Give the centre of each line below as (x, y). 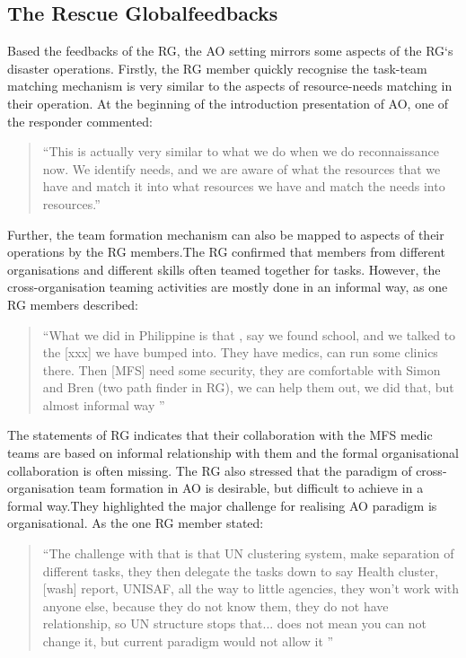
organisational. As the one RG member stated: (136, 523)
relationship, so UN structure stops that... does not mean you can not (234, 623)
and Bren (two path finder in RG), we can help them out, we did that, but (248, 387)
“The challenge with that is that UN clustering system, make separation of (248, 553)
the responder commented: (80, 121)
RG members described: (73, 304)
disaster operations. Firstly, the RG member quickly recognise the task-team (217, 68)
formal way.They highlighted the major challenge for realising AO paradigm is (222, 505)
